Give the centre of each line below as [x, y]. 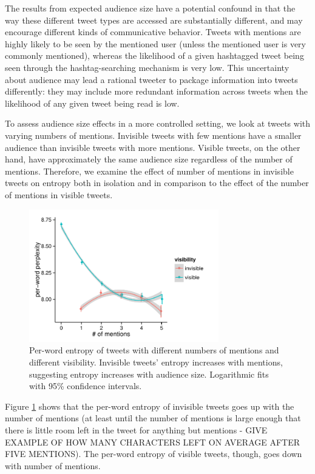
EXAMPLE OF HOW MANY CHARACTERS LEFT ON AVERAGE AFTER [153, 442]
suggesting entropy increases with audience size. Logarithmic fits [149, 374]
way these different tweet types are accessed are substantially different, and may [154, 20]
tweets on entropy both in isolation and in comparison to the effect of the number [157, 183]
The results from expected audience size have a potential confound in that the [150, 8]
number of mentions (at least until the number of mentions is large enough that [153, 418]
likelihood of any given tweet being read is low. [92, 103]
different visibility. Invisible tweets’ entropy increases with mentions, [156, 362]
